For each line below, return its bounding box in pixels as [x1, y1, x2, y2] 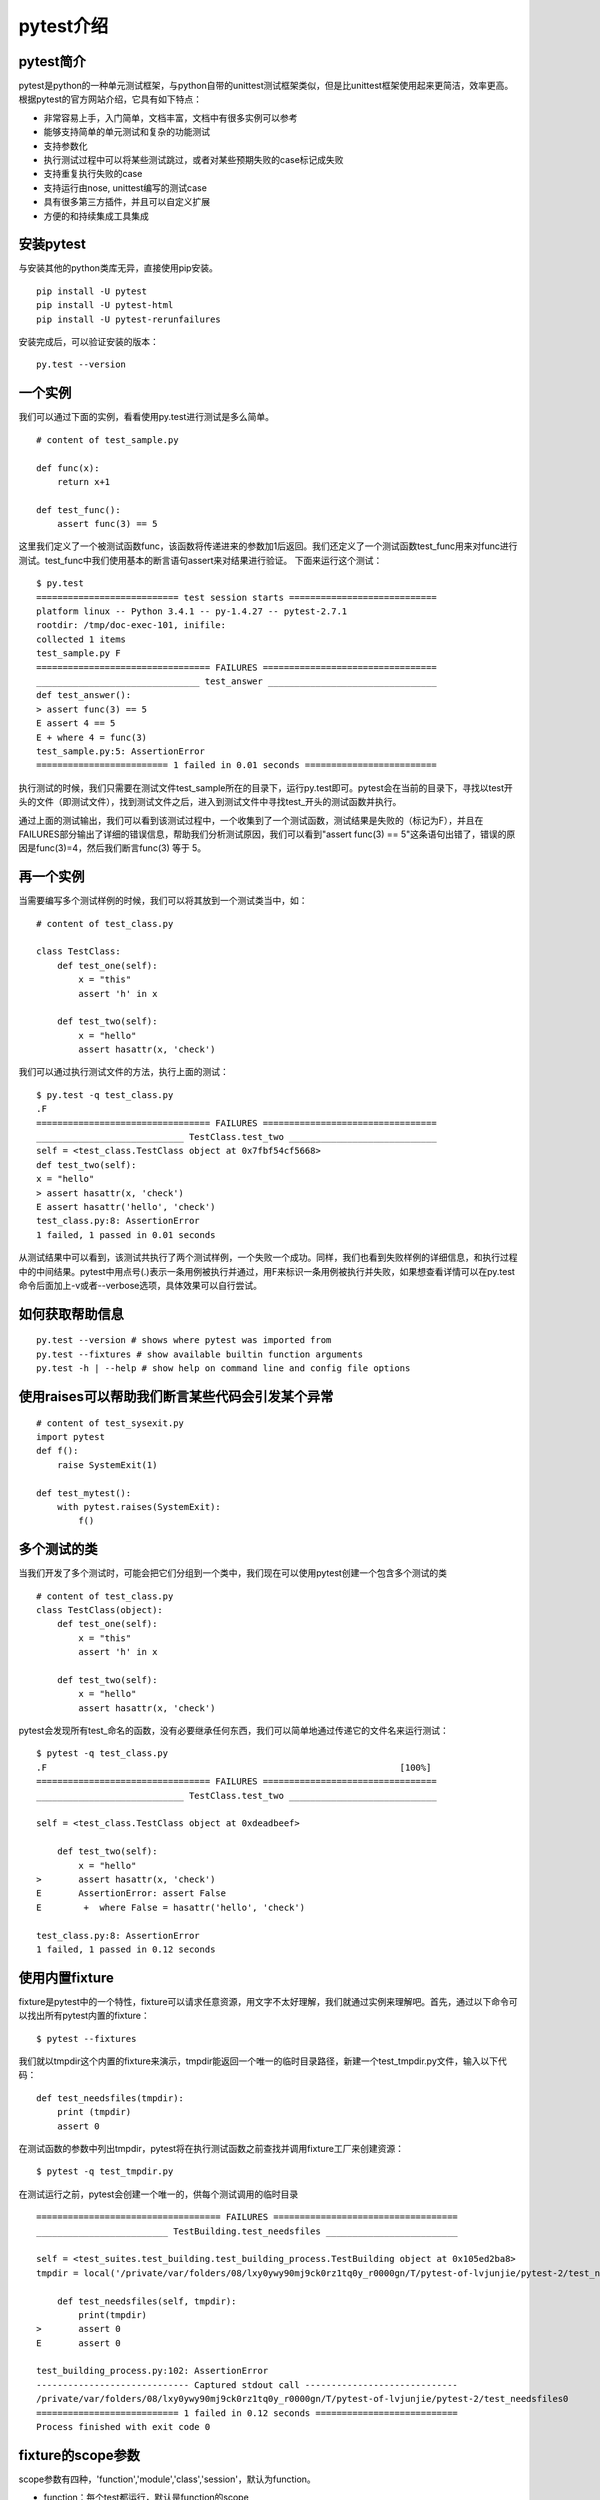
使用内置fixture [18, 1969, 115, 1986]
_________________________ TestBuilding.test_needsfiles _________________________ [36, 2225, 459, 2237]
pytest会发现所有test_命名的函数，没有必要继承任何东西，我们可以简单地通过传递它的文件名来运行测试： [18, 1725, 449, 1737]
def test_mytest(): [36, 1487, 132, 1499]
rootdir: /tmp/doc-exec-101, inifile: [36, 620, 227, 631]
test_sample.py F [36, 648, 121, 659]
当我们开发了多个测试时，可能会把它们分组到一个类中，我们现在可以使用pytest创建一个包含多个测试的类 [18, 1567, 447, 1579]
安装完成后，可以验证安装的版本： [18, 336, 159, 348]
